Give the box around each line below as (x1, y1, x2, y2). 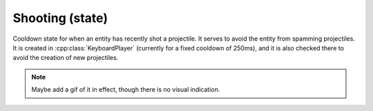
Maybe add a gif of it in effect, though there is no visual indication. (31, 85, 220, 94)
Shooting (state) (12, 10, 108, 26)
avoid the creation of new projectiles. (12, 54, 119, 62)
